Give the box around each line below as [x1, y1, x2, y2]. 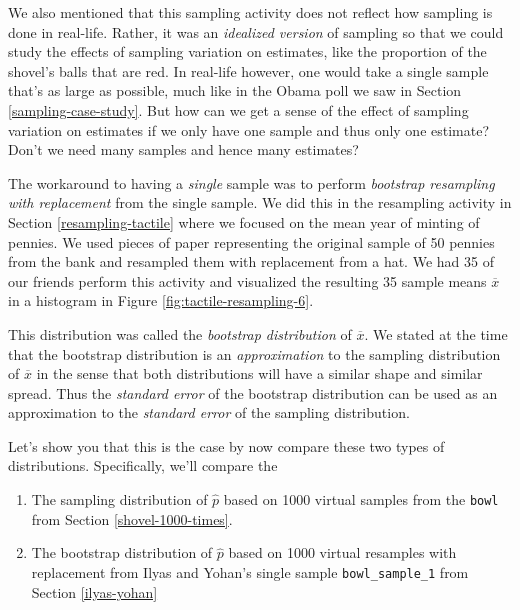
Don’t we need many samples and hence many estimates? [8, 139, 359, 160]
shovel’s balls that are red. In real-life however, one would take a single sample [8, 60, 489, 81]
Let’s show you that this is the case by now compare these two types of [8, 435, 445, 456]
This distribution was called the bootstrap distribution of [8, 323, 352, 344]
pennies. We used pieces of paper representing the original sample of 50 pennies [8, 231, 495, 252]
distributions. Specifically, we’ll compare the [8, 455, 278, 476]
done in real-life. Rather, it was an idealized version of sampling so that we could [8, 21, 504, 42]
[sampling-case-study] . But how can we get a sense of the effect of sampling [8, 99, 469, 120]
